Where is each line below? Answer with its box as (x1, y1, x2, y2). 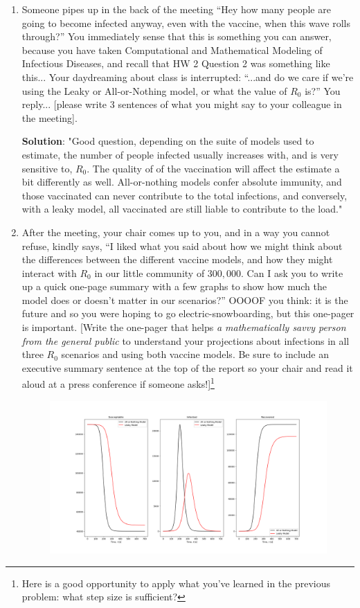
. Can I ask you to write (241, 265, 343, 280)
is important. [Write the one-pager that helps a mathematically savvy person (21, 320, 346, 334)
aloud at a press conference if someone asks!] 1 (21, 375, 215, 391)
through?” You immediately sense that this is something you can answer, (21, 29, 332, 44)
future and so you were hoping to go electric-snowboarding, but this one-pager (21, 306, 354, 321)
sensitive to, (21, 161, 73, 175)
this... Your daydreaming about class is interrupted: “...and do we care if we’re (21, 69, 354, 84)
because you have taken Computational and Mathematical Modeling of (21, 42, 323, 57)
